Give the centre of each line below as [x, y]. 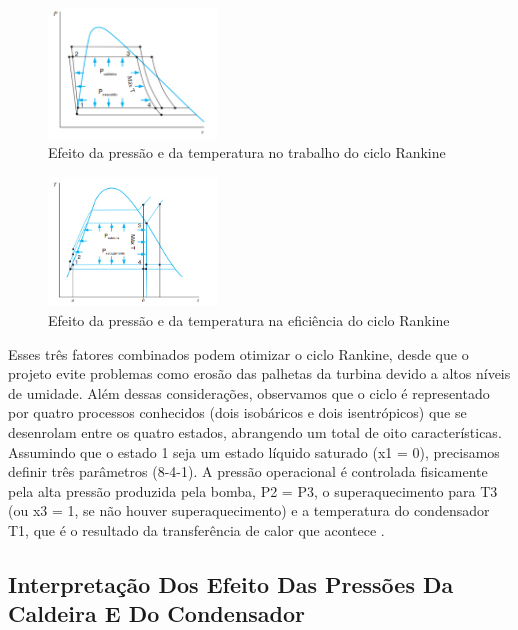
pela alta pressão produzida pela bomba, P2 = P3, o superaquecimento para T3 [253, 490]
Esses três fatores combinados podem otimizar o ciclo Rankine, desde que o [238, 353]
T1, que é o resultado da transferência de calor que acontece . [196, 529]
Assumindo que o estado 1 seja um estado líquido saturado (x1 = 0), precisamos [254, 451]
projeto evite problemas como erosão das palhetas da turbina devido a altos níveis [259, 373]
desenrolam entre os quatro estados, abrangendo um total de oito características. [255, 431]
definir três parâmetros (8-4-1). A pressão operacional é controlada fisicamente [248, 471]
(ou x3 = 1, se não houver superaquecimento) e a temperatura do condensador [249, 510]
